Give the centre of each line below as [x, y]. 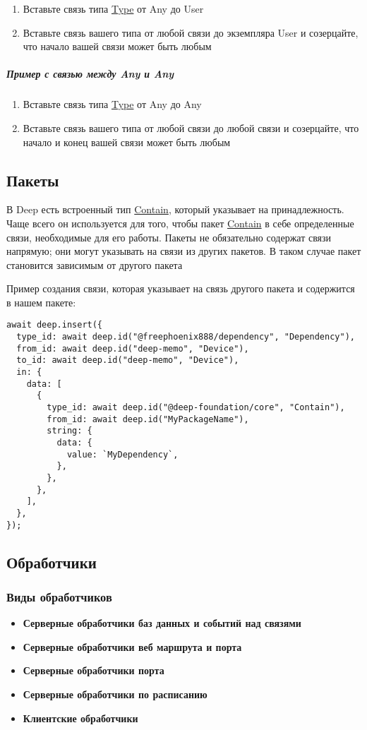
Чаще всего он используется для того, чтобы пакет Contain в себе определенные [180, 223]
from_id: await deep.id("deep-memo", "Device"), [133, 348]
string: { [70, 431]
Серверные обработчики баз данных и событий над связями [162, 623]
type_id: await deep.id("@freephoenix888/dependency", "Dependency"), [186, 337]
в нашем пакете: [41, 302]
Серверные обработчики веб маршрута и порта [132, 646]
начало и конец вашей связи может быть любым [127, 142]
